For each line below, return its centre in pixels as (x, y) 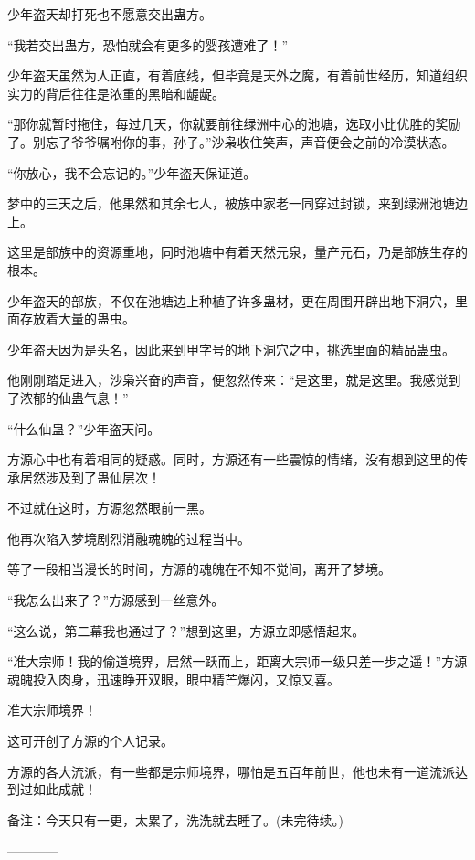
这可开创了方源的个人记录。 (90, 741)
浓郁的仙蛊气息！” (74, 397)
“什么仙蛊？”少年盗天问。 (84, 428)
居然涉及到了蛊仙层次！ (90, 477)
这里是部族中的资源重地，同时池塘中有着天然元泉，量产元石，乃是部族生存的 (237, 252)
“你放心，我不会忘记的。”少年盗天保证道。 (132, 172)
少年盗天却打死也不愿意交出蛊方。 (110, 14)
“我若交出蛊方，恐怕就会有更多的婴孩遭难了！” (148, 44)
